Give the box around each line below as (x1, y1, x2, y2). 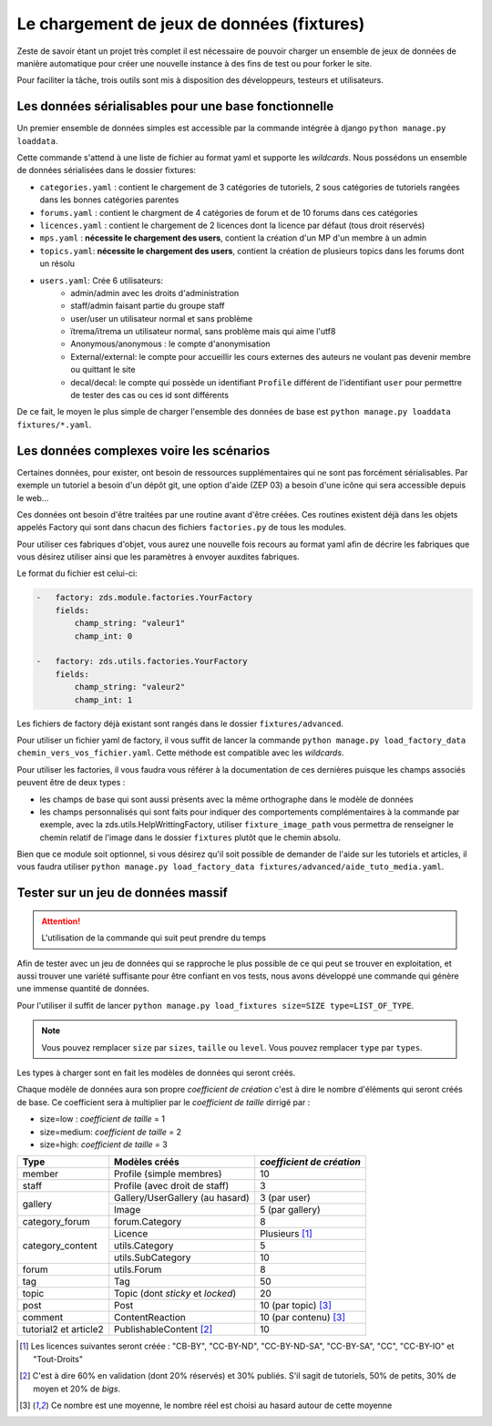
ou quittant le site (70, 364, 136, 375)
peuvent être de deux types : (16, 777, 126, 788)
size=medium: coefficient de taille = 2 (39, 1126, 182, 1137)
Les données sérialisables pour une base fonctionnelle (16, 98, 334, 114)
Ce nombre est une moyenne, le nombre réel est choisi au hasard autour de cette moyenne (50, 1400, 393, 1411)
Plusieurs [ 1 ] (260, 1227, 313, 1240)
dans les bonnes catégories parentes (39, 194, 179, 205)
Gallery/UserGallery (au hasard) (114, 1192, 250, 1205)
